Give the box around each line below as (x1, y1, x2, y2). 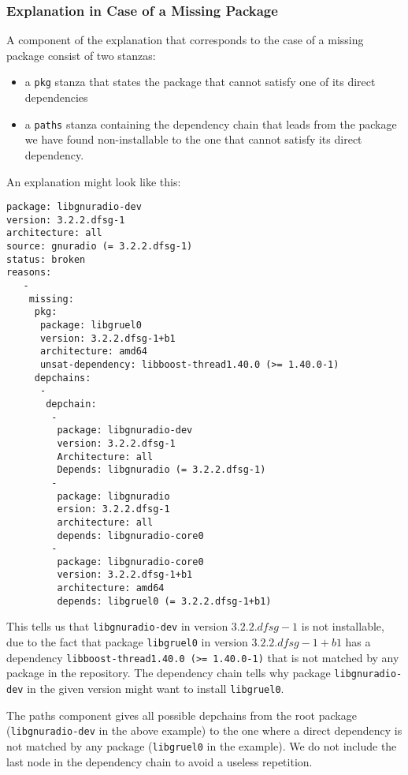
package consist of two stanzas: (6, 47, 156, 63)
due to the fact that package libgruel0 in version (6, 634, 248, 650)
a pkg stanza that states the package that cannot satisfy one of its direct (24, 73, 376, 90)
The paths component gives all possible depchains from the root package (6, 706, 357, 723)
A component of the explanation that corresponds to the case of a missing (6, 32, 364, 48)
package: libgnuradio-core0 (57, 556, 204, 567)
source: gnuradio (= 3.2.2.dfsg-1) (6, 241, 193, 253)
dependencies (24, 89, 88, 106)
